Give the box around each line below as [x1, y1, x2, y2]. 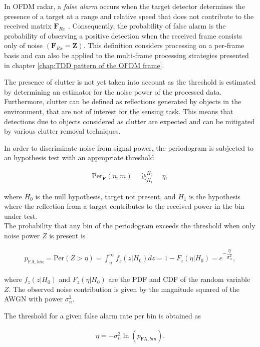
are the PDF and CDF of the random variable [108, 274, 250, 284]
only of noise [4, 40, 43, 51]
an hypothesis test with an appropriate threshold [4, 152, 154, 163]
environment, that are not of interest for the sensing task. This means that [4, 106, 233, 116]
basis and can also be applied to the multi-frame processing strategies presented [4, 50, 249, 60]
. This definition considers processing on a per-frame [83, 40, 244, 51]
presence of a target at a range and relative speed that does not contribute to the [4, 11, 254, 21]
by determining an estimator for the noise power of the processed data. [4, 86, 222, 97]
